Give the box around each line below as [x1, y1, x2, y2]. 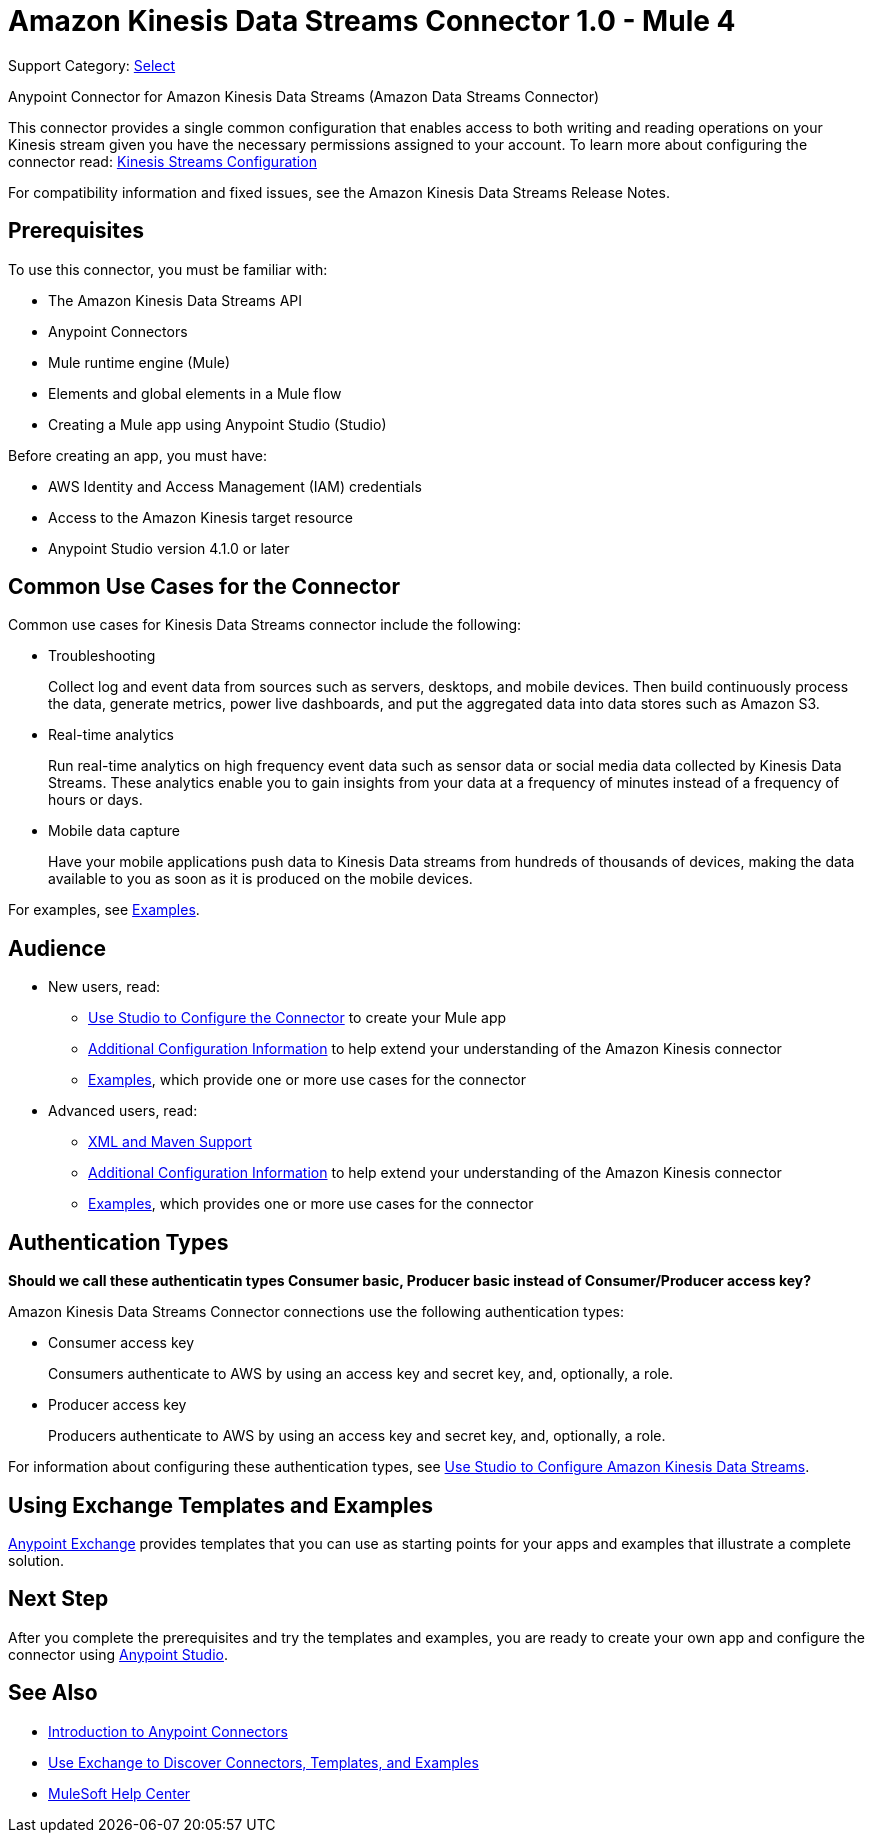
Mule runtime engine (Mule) [48, 353, 231, 371]
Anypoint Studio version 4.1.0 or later [48, 539, 290, 557]
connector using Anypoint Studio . [8, 1645, 228, 1663]
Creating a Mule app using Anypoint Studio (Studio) [48, 415, 387, 433]
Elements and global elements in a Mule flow [48, 384, 342, 402]
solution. [8, 1551, 65, 1569]
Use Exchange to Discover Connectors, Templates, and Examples [48, 1753, 479, 1771]
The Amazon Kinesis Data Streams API [48, 291, 303, 309]
